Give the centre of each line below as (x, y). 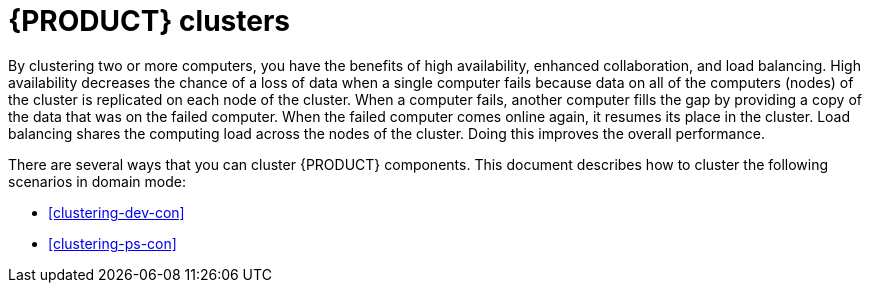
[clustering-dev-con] (116, 212)
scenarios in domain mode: (97, 181)
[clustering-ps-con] (112, 243)
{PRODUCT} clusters (149, 21)
